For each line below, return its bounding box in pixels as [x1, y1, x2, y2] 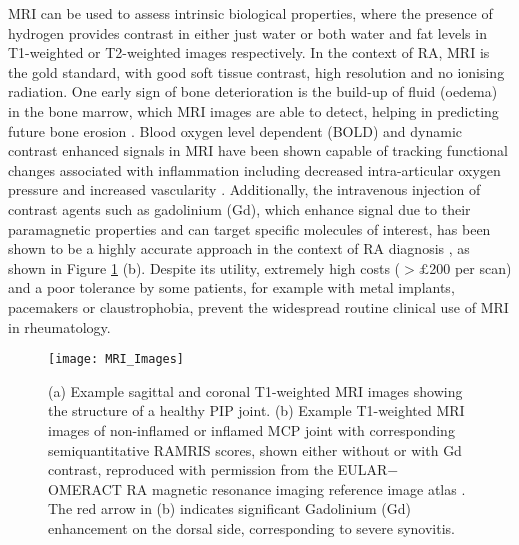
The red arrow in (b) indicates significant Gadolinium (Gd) [48, 498, 411, 519]
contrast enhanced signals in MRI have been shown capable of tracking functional [8, 140, 508, 161]
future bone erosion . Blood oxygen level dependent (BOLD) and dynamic [8, 120, 463, 141]
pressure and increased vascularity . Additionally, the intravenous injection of [8, 179, 481, 200]
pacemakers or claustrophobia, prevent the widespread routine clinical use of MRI [8, 296, 509, 317]
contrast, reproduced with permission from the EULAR [48, 459, 388, 480]
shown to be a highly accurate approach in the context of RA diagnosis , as [8, 238, 470, 259]
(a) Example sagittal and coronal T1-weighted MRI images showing [48, 380, 463, 401]
